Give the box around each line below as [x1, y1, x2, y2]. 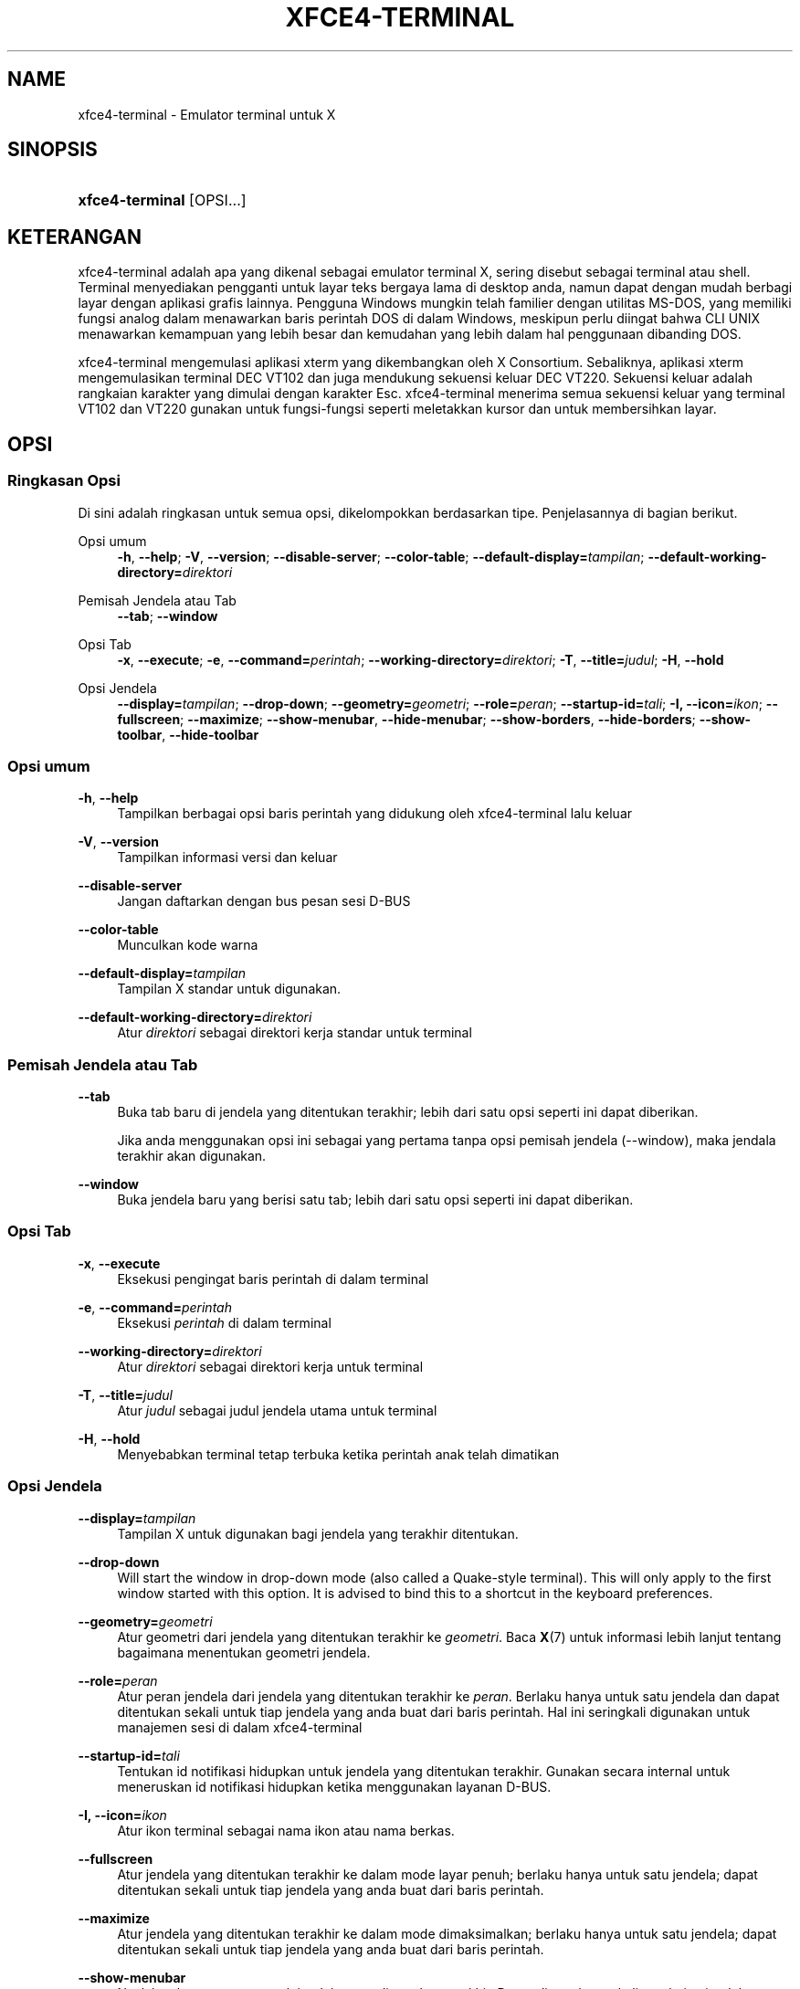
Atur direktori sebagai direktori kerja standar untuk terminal [117, 1025, 472, 1041]
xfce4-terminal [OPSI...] [78, 191, 247, 210]
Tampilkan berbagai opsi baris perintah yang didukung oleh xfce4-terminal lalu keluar [117, 805, 633, 822]
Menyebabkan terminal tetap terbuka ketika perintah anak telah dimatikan [117, 1446, 560, 1462]
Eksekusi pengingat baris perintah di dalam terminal [117, 1270, 429, 1287]
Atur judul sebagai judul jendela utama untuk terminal [117, 1402, 437, 1418]
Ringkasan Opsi [7, 471, 121, 490]
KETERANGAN [7, 225, 142, 248]
